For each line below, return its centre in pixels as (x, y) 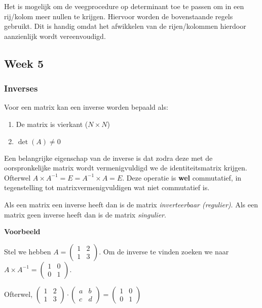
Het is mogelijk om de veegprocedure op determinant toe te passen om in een (124, 6)
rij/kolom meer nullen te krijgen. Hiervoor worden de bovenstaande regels (119, 16)
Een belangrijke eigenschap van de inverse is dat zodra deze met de (108, 158)
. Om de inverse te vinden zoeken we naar (164, 251)
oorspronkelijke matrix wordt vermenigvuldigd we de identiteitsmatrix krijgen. (126, 168)
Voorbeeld (22, 231)
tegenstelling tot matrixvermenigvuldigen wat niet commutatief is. (107, 187)
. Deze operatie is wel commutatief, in (182, 177)
